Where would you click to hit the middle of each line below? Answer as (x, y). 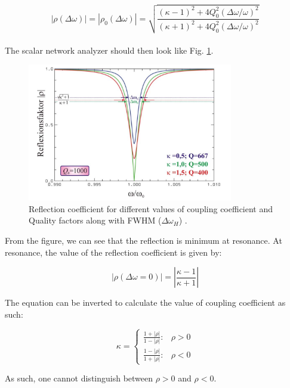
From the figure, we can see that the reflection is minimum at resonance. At (144, 240)
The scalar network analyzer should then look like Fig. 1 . (109, 50)
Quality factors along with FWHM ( (95, 220)
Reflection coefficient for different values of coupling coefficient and (151, 208)
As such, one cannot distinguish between (79, 378)
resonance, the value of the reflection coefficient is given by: (113, 252)
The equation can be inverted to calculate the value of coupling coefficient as (145, 302)
